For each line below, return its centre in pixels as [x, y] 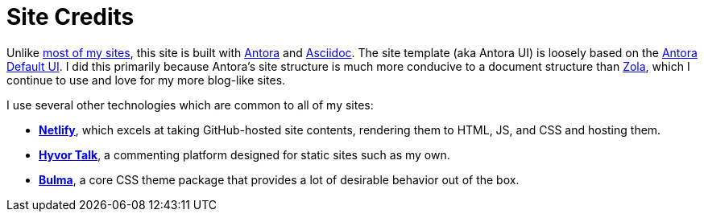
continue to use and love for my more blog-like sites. [146, 80]
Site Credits [70, 17]
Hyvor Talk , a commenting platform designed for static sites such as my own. [244, 154]
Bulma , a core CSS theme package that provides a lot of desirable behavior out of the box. [279, 179]
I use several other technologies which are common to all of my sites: [190, 105]
